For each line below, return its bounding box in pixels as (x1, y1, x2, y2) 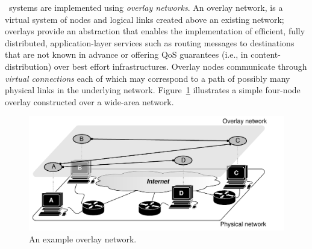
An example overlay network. (29, 232, 137, 245)
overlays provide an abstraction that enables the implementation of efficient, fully (5, 25, 305, 37)
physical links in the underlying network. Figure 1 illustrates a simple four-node (5, 84, 301, 96)
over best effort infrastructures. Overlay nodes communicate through (54, 60, 307, 72)
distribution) (5, 60, 52, 72)
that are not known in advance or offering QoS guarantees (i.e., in (5, 48, 248, 61)
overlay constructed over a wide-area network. (5, 95, 174, 108)
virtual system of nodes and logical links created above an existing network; (5, 13, 284, 25)
